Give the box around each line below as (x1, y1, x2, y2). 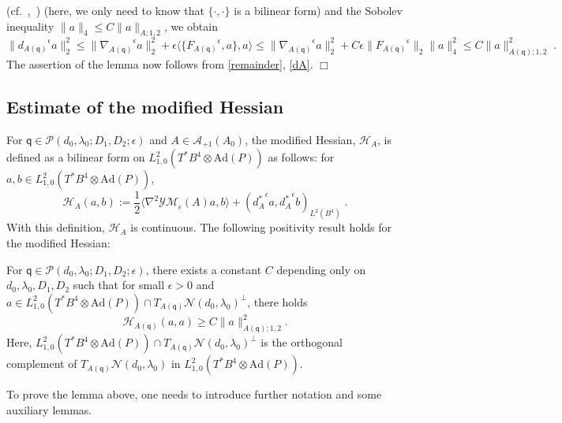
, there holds (247, 293, 308, 310)
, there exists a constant (145, 261, 262, 277)
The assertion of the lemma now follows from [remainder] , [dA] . (6, 55, 313, 72)
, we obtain (163, 17, 218, 34)
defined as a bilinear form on (6, 149, 145, 165)
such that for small (73, 276, 165, 293)
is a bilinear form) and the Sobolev (234, 2, 403, 18)
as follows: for (268, 149, 335, 165)
